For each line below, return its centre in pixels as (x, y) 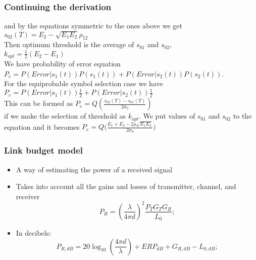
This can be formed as (39, 103)
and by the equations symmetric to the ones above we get (93, 26)
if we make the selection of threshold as (65, 116)
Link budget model (44, 150)
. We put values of (167, 116)
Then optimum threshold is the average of (69, 44)
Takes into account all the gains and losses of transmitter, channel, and (126, 186)
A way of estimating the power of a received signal (94, 169)
